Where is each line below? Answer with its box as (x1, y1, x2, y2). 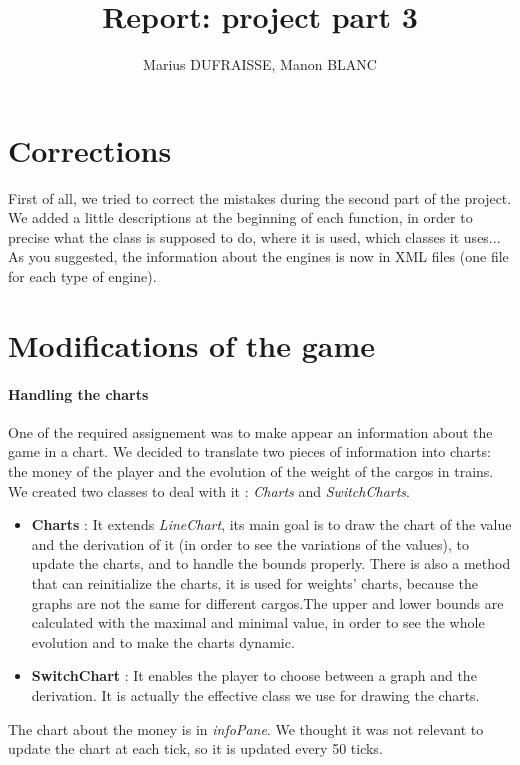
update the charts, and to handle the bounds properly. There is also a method (31, 553, 511, 574)
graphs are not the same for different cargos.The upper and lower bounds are (31, 592, 504, 613)
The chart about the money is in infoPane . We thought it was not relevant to (8, 718, 484, 739)
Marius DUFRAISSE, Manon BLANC (143, 54, 377, 75)
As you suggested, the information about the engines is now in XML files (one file (8, 246, 509, 267)
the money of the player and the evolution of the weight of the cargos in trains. (8, 460, 494, 481)
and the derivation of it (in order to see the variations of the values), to (31, 533, 469, 554)
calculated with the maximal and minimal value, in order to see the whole (31, 612, 485, 633)
